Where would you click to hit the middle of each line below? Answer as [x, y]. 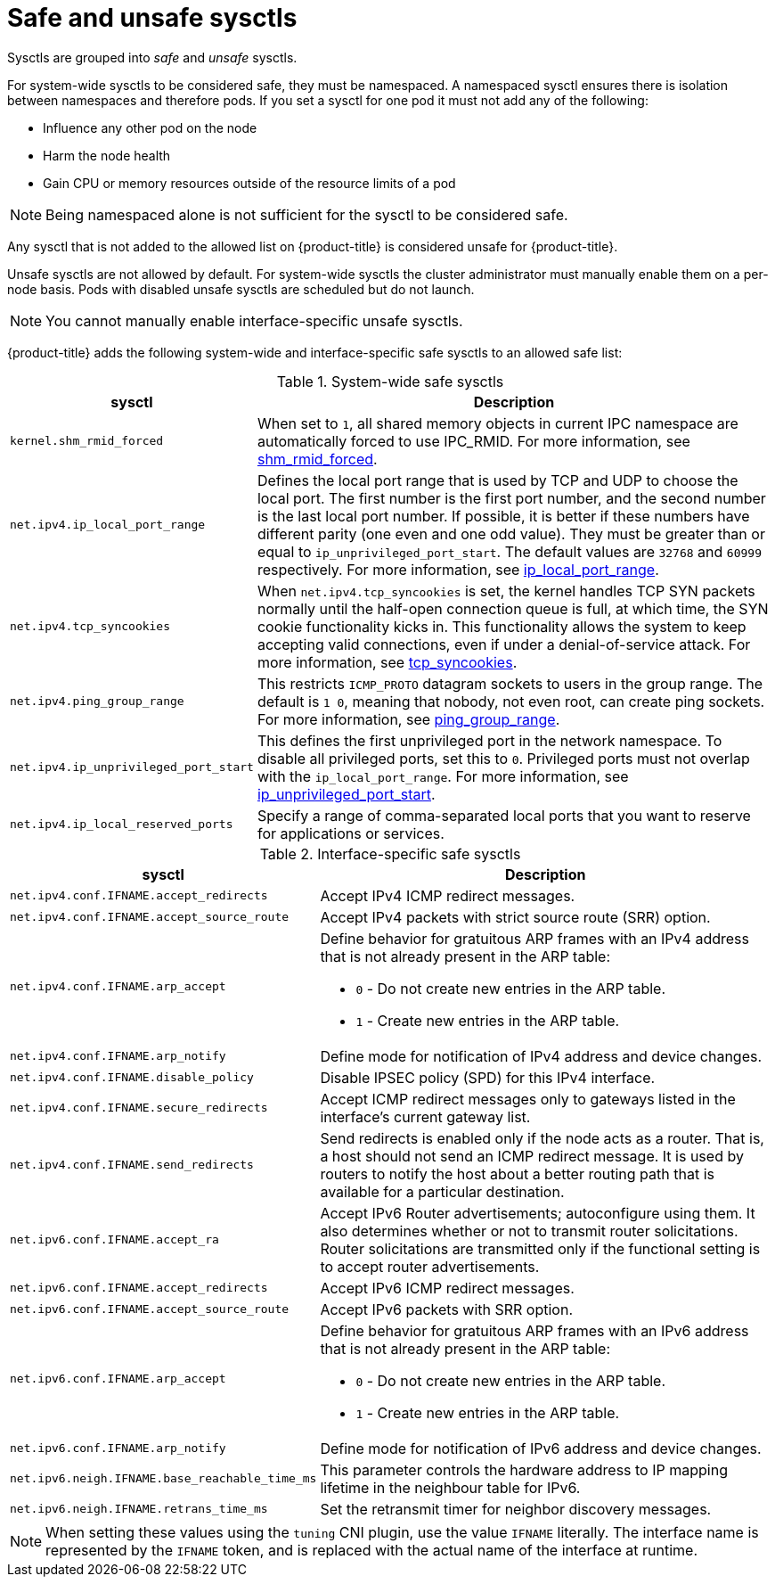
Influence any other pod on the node [150, 127]
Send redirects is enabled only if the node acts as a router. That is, [542, 1138]
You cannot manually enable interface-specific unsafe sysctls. [254, 320]
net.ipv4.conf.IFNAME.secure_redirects [139, 1108]
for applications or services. [351, 833]
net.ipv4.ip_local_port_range [108, 525]
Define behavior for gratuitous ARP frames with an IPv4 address [534, 938]
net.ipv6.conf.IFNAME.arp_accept [118, 1379]
